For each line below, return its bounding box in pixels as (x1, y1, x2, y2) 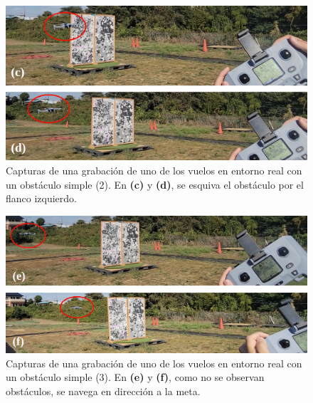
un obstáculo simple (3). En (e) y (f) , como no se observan (6, 370, 265, 384)
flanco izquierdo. (6, 191, 78, 206)
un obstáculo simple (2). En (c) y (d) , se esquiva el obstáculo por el (6, 177, 304, 192)
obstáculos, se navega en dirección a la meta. (6, 383, 201, 398)
